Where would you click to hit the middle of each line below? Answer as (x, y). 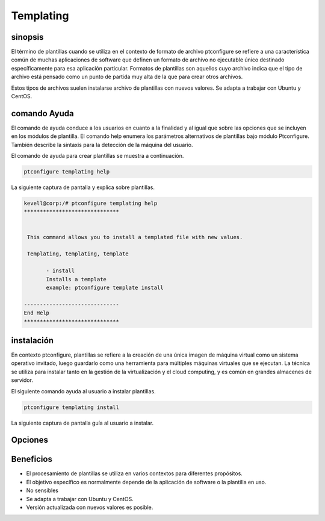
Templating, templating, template (78, 254)
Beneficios (32, 459)
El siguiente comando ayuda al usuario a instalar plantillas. (83, 391)
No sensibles (42, 490)
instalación (32, 340)
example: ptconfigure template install (105, 287)
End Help (37, 313)
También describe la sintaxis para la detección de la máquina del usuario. (102, 145)
